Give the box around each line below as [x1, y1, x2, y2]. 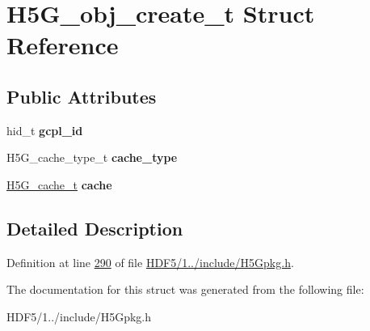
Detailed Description [6, 215, 183, 240]
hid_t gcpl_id [6, 121, 83, 138]
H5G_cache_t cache [6, 176, 112, 193]
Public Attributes [6, 83, 157, 108]
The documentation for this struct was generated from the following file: [6, 281, 364, 298]
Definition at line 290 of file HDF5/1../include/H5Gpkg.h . [6, 253, 294, 270]
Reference [6, 28, 119, 62]
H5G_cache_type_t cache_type [6, 149, 178, 166]
